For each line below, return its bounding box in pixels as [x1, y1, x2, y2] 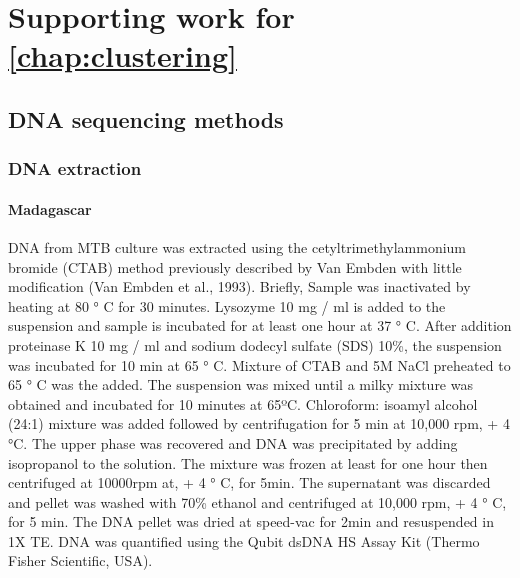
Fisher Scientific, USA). [8, 550, 153, 571]
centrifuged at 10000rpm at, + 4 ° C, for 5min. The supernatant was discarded [8, 472, 491, 493]
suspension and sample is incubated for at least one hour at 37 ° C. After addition [8, 315, 512, 336]
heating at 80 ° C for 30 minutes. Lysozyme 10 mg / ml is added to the [8, 295, 446, 316]
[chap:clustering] [8, 35, 237, 76]
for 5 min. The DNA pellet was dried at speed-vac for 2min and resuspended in [8, 511, 494, 532]
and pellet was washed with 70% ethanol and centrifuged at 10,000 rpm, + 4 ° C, [8, 491, 507, 512]
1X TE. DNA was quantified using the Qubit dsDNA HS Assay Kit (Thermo [8, 530, 480, 551]
